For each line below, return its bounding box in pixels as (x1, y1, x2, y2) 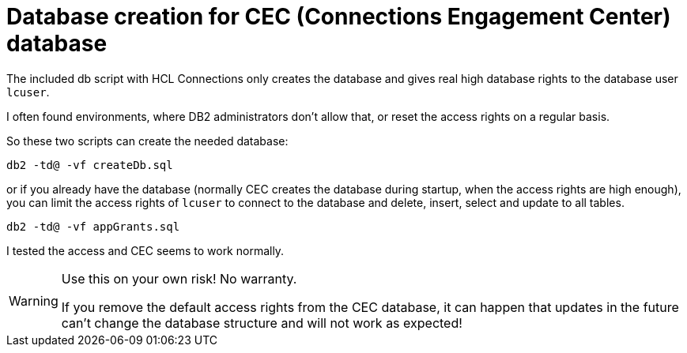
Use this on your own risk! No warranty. (61, 270, 297, 287)
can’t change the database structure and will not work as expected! (61, 314, 462, 331)
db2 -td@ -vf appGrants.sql (6, 220, 180, 233)
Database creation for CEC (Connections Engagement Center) (6, 3, 671, 30)
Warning (9, 292, 59, 309)
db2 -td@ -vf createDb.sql (6, 158, 173, 171)
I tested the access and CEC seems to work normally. (6, 243, 285, 257)
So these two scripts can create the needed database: (6, 133, 289, 148)
